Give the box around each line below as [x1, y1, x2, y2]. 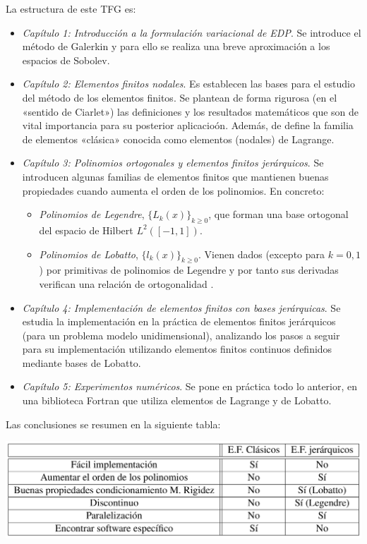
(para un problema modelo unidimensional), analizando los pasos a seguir [22, 327, 340, 342]
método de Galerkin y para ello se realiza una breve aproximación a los [22, 39, 330, 54]
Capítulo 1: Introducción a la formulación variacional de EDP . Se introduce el [22, 25, 361, 40]
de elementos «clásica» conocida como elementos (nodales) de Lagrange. [22, 131, 335, 146]
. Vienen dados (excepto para [198, 246, 325, 261]
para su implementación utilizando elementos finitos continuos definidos [22, 341, 332, 356]
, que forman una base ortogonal [208, 207, 349, 222]
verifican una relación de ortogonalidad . [39, 276, 214, 291]
